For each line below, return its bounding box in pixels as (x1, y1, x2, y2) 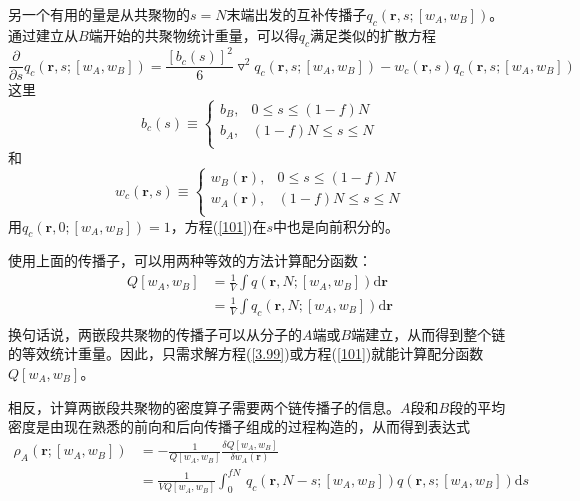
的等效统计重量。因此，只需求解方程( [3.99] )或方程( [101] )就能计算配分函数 (8, 343, 484, 364)
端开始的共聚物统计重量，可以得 (88, 24, 299, 45)
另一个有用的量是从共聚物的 (8, 4, 190, 24)
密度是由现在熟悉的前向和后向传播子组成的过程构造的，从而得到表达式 (8, 416, 470, 437)
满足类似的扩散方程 (309, 24, 436, 45)
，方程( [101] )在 (170, 215, 267, 236)
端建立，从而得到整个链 (351, 323, 506, 344)
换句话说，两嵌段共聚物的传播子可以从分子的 (8, 323, 302, 344)
